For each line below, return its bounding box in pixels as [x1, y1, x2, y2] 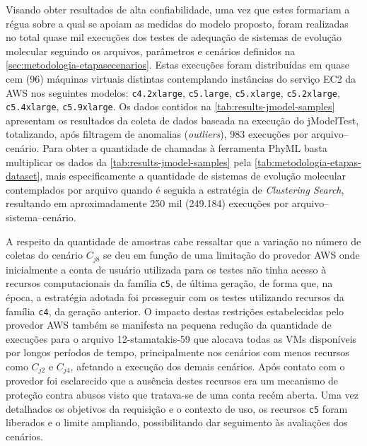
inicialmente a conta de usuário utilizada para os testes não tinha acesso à [6, 262, 327, 276]
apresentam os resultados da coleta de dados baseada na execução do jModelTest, [6, 112, 359, 127]
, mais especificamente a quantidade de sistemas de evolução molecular [40, 168, 346, 183]
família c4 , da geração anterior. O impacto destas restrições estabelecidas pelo [6, 303, 344, 318]
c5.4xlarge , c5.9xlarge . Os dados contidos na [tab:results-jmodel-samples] [6, 99, 335, 114]
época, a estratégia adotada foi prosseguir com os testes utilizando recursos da [6, 289, 344, 304]
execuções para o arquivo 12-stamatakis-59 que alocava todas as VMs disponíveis [6, 331, 357, 346]
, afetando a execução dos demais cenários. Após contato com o [70, 358, 345, 373]
